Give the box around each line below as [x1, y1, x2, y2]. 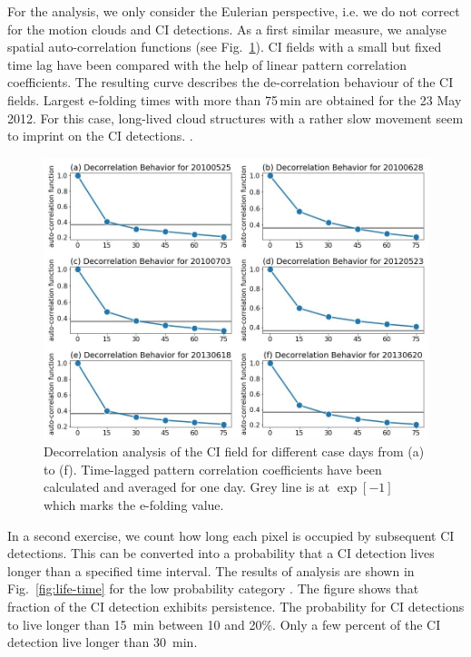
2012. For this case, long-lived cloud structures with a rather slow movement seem [7, 108, 464, 127]
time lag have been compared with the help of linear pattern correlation [7, 54, 407, 74]
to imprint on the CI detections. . [7, 126, 193, 145]
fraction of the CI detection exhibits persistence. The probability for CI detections [7, 596, 465, 615]
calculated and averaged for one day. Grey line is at [44, 477, 330, 496]
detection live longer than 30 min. [7, 632, 198, 652]
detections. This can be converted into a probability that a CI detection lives [7, 544, 435, 563]
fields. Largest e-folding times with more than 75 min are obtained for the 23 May [7, 90, 462, 109]
